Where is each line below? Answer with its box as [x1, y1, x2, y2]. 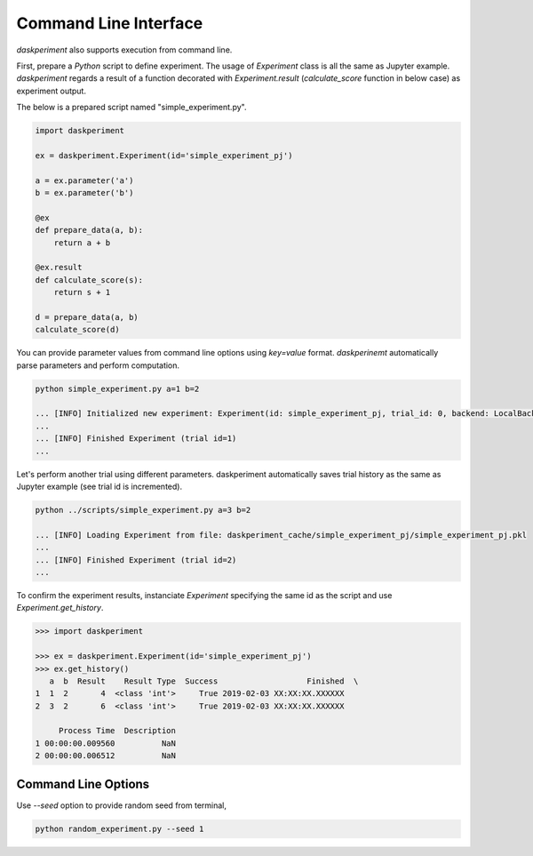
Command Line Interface [16, 13, 203, 33]
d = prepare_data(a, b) [35, 312, 139, 322]
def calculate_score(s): [35, 275, 144, 284]
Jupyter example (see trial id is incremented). [16, 481, 182, 492]
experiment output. [16, 85, 86, 96]
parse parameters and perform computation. [16, 360, 180, 371]
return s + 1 [53, 287, 111, 298]
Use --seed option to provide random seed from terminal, [16, 800, 227, 811]
